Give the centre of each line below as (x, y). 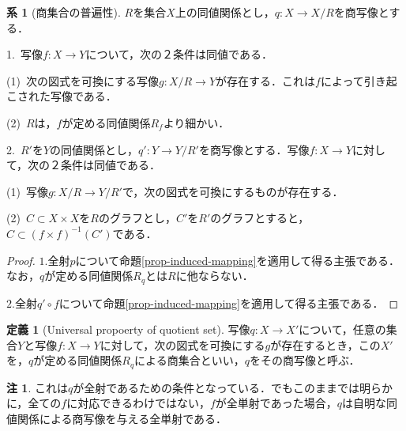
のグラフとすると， (260, 218)
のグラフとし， (137, 218)
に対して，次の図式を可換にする (182, 344)
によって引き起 (359, 80)
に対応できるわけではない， (138, 403)
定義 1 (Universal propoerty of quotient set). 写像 (128, 329)
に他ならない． (214, 276)
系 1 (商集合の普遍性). (64, 12)
